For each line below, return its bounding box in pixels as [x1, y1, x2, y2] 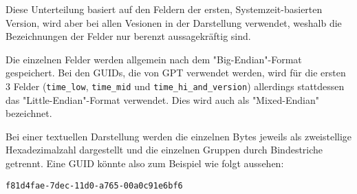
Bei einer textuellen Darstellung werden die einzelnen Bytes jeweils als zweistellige [6, 129, 352, 143]
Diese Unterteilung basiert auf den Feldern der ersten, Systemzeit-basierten [6, 2, 323, 16]
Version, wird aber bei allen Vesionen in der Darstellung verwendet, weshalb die [6, 15, 342, 30]
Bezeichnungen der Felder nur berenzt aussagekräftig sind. [6, 29, 251, 43]
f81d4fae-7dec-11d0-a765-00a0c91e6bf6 [6, 180, 183, 191]
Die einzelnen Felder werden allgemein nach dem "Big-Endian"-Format [6, 52, 302, 66]
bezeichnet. [6, 106, 52, 120]
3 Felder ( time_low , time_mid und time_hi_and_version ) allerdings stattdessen [6, 78, 345, 93]
